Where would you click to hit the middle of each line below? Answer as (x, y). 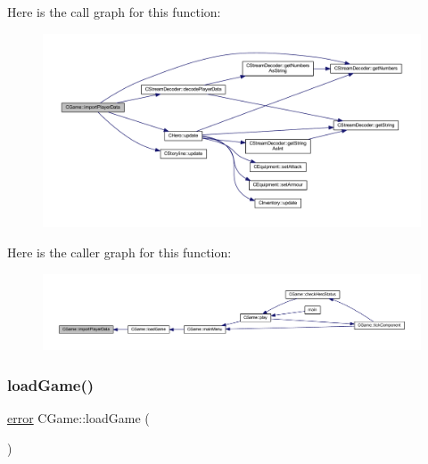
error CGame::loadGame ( (78, 418)
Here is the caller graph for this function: (119, 252)
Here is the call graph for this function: (114, 12)
